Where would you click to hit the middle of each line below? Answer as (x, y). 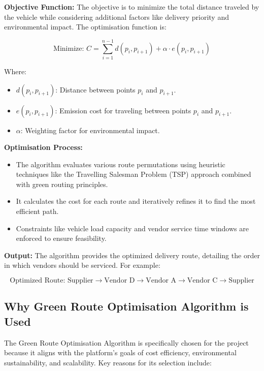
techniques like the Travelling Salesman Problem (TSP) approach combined (134, 174)
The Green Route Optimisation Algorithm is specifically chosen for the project (126, 342)
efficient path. (37, 211)
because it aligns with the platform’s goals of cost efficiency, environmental (120, 352)
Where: (15, 71)
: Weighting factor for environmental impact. (90, 130)
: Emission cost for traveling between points (123, 110)
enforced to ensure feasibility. (61, 238)
